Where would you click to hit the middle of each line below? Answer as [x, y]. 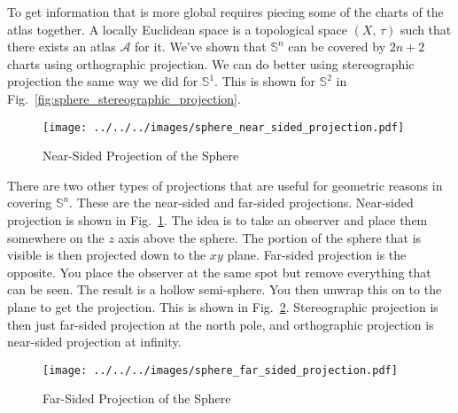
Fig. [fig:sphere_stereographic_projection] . [124, 98]
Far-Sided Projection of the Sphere [137, 398]
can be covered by [337, 47]
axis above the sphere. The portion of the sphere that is [270, 237]
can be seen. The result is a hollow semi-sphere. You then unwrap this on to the [225, 289]
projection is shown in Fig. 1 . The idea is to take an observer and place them [217, 220]
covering [30, 203]
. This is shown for [265, 81]
